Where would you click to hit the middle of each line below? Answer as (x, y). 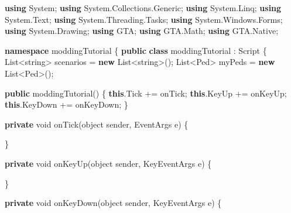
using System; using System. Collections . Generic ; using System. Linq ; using (143, 8)
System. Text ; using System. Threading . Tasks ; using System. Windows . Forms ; (144, 19)
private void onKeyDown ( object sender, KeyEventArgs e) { (113, 203)
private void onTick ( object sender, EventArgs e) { (97, 124)
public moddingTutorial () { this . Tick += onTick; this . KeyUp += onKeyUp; (146, 93)
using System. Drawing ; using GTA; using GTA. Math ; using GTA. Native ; (142, 31)
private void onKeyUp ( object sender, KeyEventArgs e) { (108, 163)
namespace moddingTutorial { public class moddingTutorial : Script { (136, 50)
